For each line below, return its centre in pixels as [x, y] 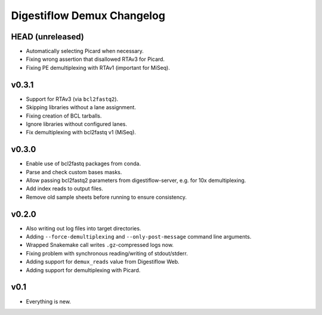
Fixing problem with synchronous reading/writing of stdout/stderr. [107, 253]
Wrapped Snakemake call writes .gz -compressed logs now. [100, 245]
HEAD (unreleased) [48, 37]
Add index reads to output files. [65, 189]
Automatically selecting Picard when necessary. [85, 51]
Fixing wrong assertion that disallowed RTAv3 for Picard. [95, 59]
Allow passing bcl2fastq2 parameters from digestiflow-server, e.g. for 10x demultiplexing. [136, 180]
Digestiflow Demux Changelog [88, 16]
